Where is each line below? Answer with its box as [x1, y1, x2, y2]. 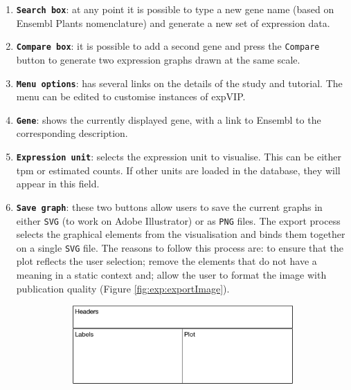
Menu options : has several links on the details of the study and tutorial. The [16, 75, 343, 90]
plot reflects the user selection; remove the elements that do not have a [16, 254, 317, 268]
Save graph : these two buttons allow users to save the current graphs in [16, 199, 323, 214]
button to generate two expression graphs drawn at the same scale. [16, 52, 300, 66]
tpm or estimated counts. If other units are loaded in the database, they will [16, 162, 341, 177]
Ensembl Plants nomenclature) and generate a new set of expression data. [16, 15, 330, 30]
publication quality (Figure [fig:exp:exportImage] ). [16, 281, 230, 295]
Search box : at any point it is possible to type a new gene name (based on [16, 2, 334, 16]
